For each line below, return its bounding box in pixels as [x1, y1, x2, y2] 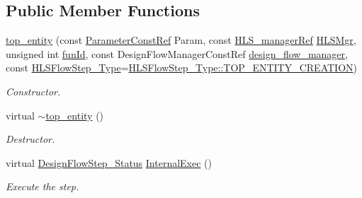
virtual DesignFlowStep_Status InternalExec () [6, 155, 212, 170]
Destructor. [6, 132, 55, 146]
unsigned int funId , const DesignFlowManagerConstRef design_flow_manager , [6, 46, 348, 61]
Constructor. [6, 83, 61, 98]
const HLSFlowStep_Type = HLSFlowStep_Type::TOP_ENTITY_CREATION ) [6, 60, 357, 75]
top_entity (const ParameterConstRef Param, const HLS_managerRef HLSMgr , [6, 33, 356, 47]
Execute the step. [6, 179, 79, 194]
